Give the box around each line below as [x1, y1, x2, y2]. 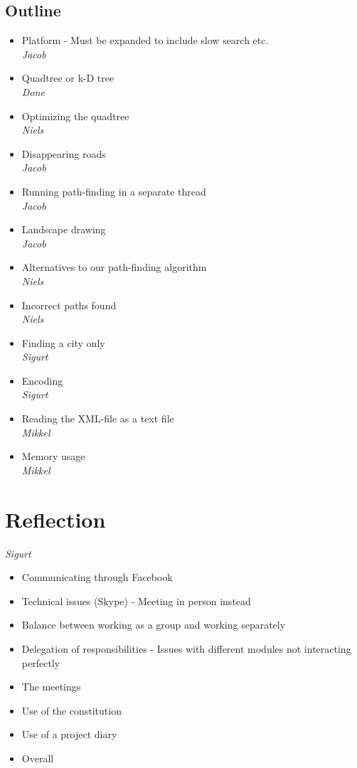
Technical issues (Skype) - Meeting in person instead [21, 593, 251, 608]
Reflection [5, 504, 106, 533]
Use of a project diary [21, 727, 117, 742]
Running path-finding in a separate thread [21, 183, 206, 198]
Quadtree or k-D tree [21, 70, 114, 85]
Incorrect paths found [21, 297, 117, 312]
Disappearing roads [21, 146, 106, 161]
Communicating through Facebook [21, 570, 173, 585]
